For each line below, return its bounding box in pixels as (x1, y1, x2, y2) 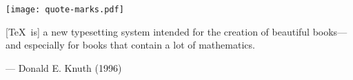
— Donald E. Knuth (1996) (6, 60, 122, 75)
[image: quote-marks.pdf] (6, 5, 124, 14)
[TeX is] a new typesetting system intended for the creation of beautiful (6, 24, 310, 38)
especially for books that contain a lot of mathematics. (24, 38, 255, 52)
